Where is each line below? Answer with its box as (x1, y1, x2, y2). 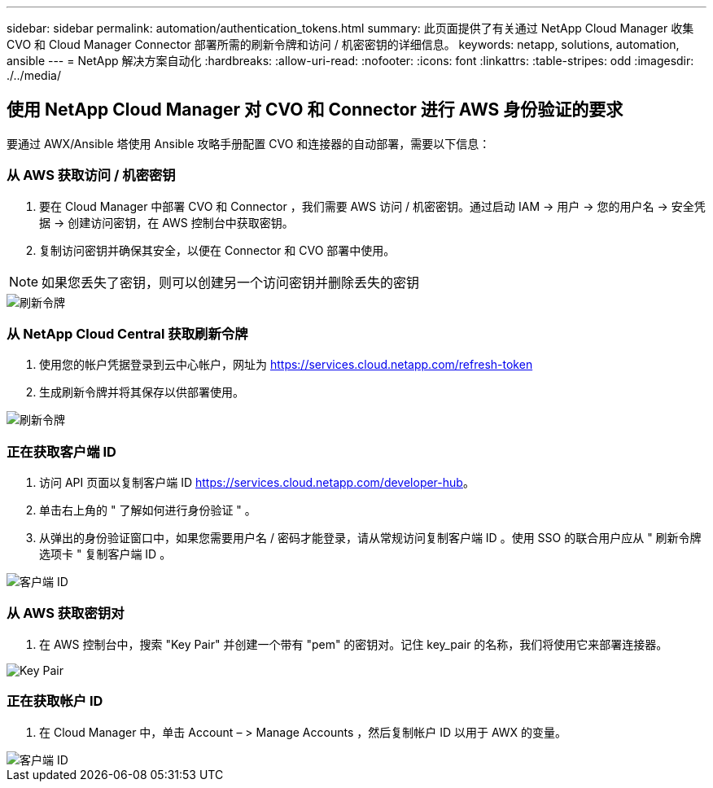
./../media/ (7, 68, 61, 82)
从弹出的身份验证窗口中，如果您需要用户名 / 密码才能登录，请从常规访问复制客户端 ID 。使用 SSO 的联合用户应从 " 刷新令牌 (39, 531, 702, 545)
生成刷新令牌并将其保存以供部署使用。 (39, 385, 244, 400)
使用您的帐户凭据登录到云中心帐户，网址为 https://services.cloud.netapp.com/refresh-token (39, 357, 533, 372)
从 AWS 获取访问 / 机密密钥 (7, 167, 176, 184)
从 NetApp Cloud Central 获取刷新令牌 (7, 325, 248, 342)
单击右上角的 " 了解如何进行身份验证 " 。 (39, 503, 256, 518)
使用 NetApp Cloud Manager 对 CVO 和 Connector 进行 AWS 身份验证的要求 (7, 99, 623, 120)
